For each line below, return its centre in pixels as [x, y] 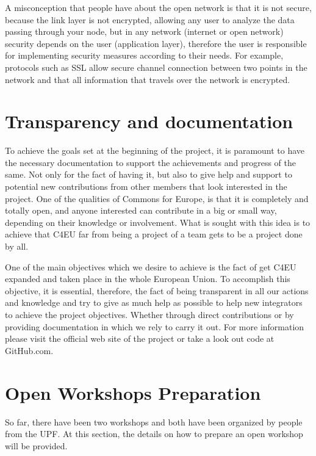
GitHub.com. [29, 350]
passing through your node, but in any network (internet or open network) [144, 31]
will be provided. [36, 445]
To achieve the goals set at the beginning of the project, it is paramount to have [155, 150]
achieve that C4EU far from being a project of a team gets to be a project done [154, 234]
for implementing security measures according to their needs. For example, [144, 55]
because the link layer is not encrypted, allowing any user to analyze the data [150, 19]
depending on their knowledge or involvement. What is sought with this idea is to [158, 222]
